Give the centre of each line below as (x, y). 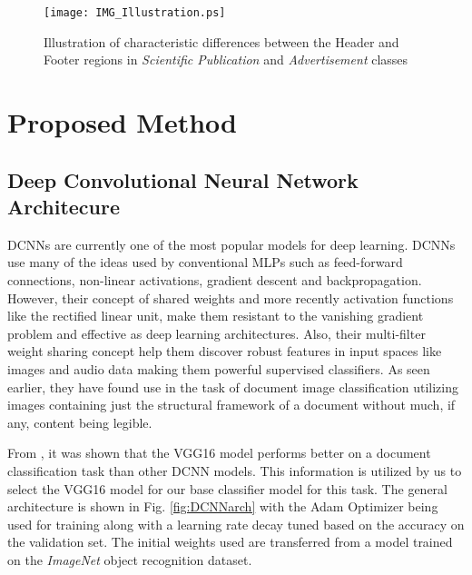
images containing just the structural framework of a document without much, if (231, 405)
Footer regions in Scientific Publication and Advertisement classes (226, 59)
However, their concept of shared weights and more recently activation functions (231, 297)
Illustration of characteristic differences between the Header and (221, 41)
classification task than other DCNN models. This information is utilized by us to (235, 470)
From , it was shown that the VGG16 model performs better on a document (219, 453)
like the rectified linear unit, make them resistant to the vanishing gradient (216, 316)
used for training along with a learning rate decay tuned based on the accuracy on (236, 524)
